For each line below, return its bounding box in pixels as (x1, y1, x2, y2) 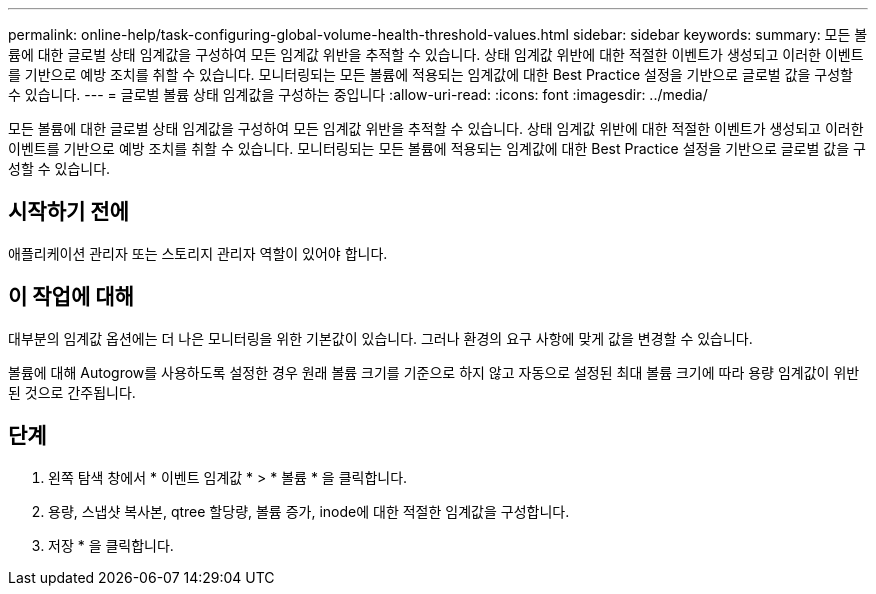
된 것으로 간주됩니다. (8, 383, 136, 401)
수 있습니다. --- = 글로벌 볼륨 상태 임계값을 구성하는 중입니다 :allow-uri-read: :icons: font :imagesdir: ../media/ (8, 86, 708, 103)
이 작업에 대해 (8, 284, 134, 310)
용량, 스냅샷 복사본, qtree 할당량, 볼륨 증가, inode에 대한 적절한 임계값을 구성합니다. (48, 502, 570, 520)
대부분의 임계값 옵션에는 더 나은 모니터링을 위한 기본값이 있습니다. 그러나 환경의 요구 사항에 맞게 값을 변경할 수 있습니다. (8, 329, 753, 347)
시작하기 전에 (8, 199, 129, 225)
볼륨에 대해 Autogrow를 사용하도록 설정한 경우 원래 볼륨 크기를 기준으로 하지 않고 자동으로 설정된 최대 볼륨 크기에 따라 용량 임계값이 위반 (8, 363, 860, 381)
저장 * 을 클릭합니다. (48, 536, 174, 554)
